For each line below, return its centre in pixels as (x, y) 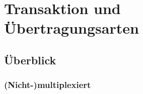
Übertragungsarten (71, 28)
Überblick (30, 60)
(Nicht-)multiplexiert (48, 85)
